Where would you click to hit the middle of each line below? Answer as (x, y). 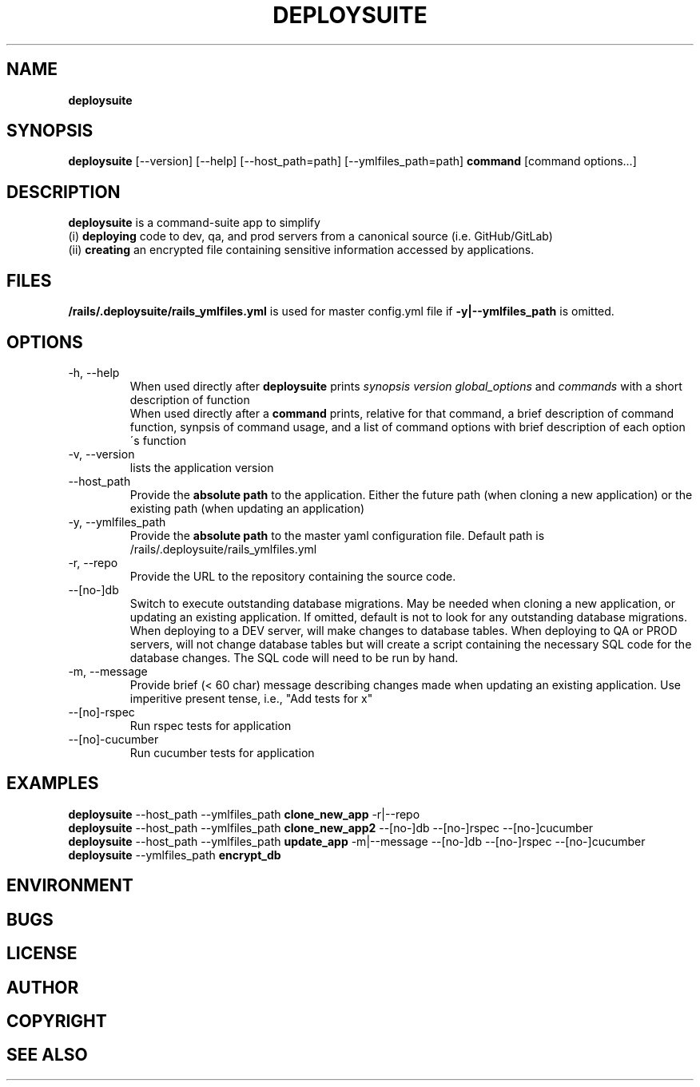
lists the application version (202, 467)
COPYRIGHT (57, 1021)
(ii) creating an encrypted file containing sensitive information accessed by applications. (301, 250)
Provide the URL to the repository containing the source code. (293, 576)
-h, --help (94, 372)
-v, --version (101, 454)
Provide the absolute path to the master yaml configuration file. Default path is (337, 535)
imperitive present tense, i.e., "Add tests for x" (251, 698)
